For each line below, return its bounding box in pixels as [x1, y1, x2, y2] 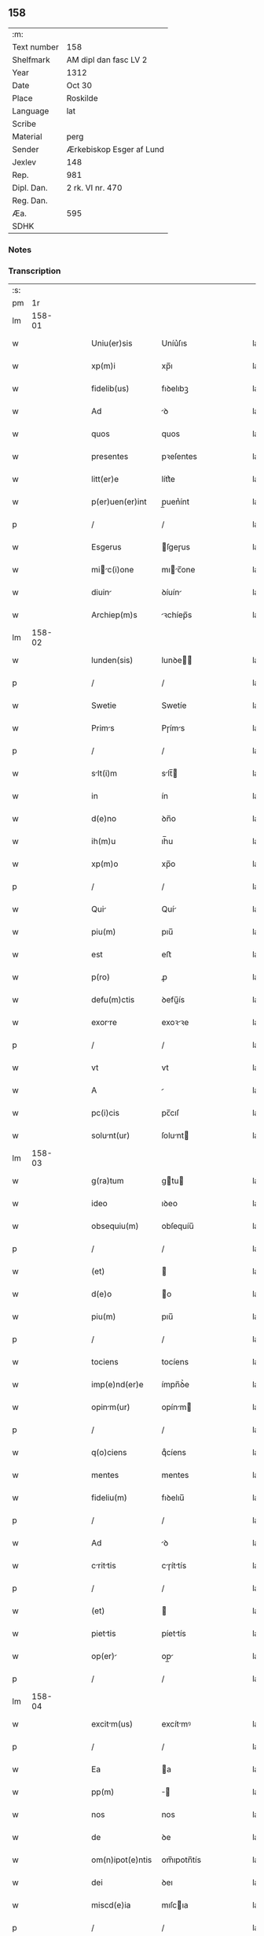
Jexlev [12, 157, 37, 168]
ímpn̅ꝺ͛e [161, 1379, 190, 1390]
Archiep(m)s [91, 609, 137, 620]
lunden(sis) [91, 655, 134, 666]
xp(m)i [91, 361, 116, 372]
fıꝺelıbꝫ [161, 383, 189, 394]
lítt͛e [161, 474, 175, 485]
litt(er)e [91, 474, 119, 485]
